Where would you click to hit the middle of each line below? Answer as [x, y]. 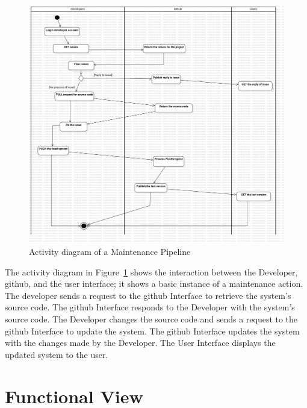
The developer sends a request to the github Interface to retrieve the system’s [148, 295]
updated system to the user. [57, 354]
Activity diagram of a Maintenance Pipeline [110, 252]
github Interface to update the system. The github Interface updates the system [152, 331]
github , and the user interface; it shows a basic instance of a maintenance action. [154, 284]
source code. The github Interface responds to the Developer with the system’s [150, 307]
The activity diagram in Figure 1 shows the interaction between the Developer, [151, 271]
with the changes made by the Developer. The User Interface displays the [140, 343]
